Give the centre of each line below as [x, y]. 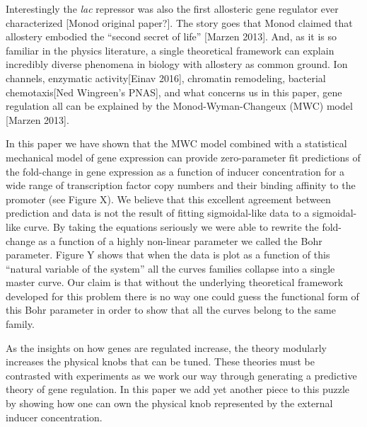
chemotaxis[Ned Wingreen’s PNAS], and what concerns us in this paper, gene [174, 92]
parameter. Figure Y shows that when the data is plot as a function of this [168, 255]
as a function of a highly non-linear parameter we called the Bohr [180, 240]
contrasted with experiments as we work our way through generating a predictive [181, 375]
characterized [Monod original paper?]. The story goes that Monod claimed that [179, 22]
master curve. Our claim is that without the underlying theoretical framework [175, 282]
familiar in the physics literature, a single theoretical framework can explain [170, 50]
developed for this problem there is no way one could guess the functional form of [182, 296]
